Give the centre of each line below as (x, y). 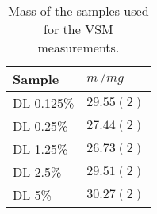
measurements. (78, 47)
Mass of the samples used (78, 11)
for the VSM (78, 29)
